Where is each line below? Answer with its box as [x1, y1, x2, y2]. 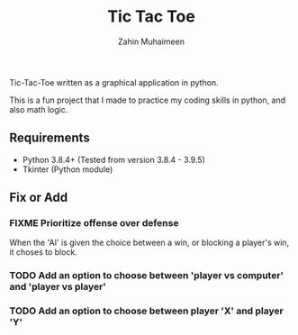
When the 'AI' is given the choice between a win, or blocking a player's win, [9, 237, 290, 249]
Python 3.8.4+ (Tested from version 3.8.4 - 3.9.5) [22, 154, 205, 165]
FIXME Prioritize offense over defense [9, 217, 179, 230]
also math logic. [9, 104, 68, 114]
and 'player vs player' [9, 281, 106, 294]
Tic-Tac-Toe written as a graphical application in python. [9, 77, 219, 87]
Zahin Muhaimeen [118, 36, 185, 47]
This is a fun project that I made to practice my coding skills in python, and [9, 95, 286, 105]
